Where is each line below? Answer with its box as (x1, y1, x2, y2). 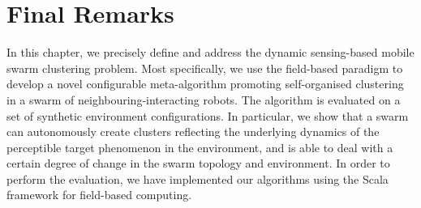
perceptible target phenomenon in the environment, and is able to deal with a (6, 138, 393, 155)
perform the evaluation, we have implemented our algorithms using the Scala (6, 170, 389, 187)
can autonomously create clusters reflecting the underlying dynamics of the (6, 123, 380, 140)
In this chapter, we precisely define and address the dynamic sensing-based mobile (6, 44, 415, 61)
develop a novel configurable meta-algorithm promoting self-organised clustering (6, 75, 404, 92)
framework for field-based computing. (6, 186, 192, 203)
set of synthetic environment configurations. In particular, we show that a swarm (6, 107, 409, 124)
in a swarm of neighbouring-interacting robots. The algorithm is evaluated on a (6, 91, 401, 108)
